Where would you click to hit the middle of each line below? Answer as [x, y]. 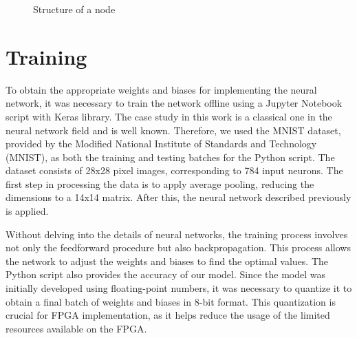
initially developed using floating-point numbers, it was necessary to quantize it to [179, 288]
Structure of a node [74, 9]
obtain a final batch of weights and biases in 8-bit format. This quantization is [171, 301]
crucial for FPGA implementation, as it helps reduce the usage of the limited [168, 315]
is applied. [27, 211]
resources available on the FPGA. [76, 328]
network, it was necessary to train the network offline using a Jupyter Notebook [174, 103]
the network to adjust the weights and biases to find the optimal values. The [167, 261]
